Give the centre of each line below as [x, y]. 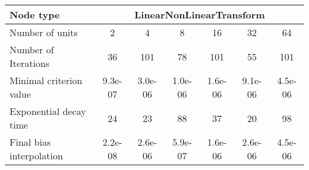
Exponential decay [48, 111]
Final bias [30, 142]
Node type [35, 15]
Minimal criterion [46, 80]
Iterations [30, 63]
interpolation [36, 155]
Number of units [44, 32]
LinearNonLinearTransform [200, 15]
